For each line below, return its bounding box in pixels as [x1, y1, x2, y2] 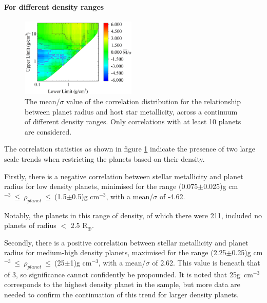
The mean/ [25, 96, 60, 106]
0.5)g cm [72, 191, 100, 201]
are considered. [25, 126, 72, 137]
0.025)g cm [203, 181, 238, 192]
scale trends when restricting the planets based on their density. [4, 153, 205, 164]
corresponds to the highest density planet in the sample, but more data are [4, 279, 240, 290]
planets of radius [4, 220, 56, 231]
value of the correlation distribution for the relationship [66, 96, 241, 106]
